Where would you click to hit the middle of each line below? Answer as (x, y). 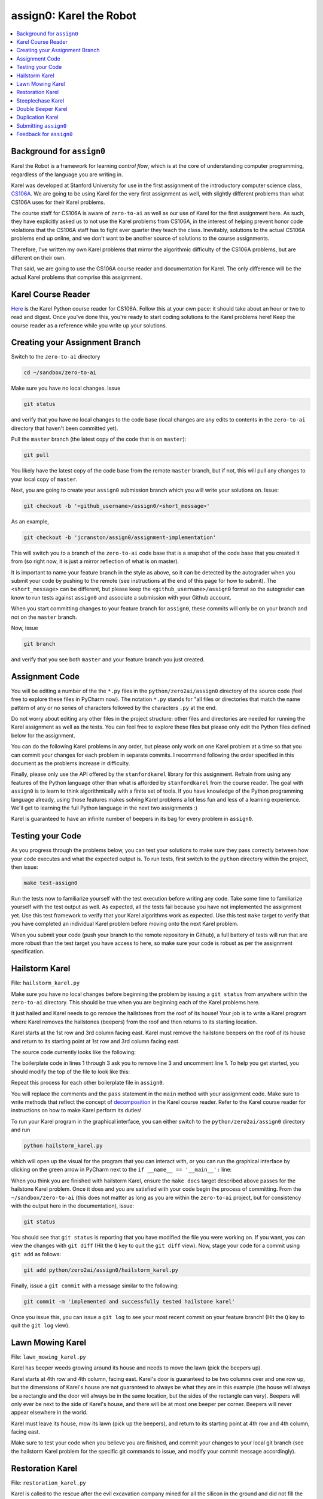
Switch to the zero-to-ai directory (56, 357)
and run (21, 1130)
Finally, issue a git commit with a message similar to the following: (95, 1286)
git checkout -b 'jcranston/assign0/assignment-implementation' (120, 537)
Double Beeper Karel (42, 109)
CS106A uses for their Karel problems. (58, 202)
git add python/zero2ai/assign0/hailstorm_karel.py (101, 1270)
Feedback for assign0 (45, 134)
